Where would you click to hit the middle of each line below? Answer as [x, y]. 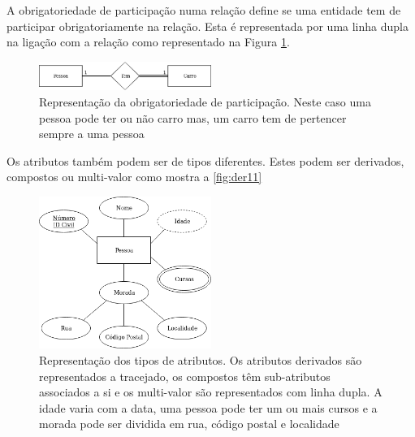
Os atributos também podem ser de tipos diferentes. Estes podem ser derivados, [205, 160]
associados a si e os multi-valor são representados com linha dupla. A [211, 392]
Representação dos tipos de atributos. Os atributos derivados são [201, 359]
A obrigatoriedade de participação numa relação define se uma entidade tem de [204, 10]
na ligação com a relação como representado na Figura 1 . [148, 42]
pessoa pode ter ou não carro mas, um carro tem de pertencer [193, 117]
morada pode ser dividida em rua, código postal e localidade [189, 424]
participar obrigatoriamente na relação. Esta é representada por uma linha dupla [207, 26]
